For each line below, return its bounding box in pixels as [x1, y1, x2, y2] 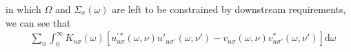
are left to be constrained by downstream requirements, [112, 2, 346, 16]
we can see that [6, 15, 71, 29]
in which [6, 2, 41, 16]
